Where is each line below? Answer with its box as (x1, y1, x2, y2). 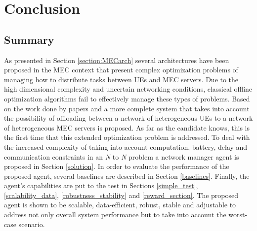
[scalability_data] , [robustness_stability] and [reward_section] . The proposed (4, 190, 239, 200)
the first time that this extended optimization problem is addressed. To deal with (4, 132, 250, 142)
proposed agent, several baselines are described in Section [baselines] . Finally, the (4, 170, 250, 181)
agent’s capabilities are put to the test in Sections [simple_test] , (4, 180, 198, 191)
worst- (228, 209, 248, 220)
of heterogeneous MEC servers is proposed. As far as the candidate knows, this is (4, 122, 250, 132)
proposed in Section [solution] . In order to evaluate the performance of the (4, 161, 229, 171)
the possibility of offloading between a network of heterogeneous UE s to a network (4, 113, 253, 123)
